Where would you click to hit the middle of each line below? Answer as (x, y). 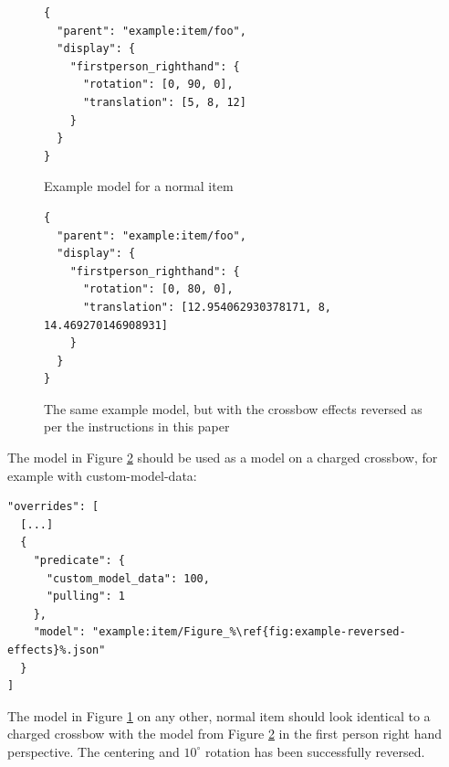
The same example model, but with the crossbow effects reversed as (233, 408)
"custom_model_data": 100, (128, 578)
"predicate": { (79, 561)
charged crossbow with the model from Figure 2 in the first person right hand (225, 734)
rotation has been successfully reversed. (315, 751)
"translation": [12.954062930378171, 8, (207, 307)
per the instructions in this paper (137, 426)
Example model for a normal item (139, 186)
